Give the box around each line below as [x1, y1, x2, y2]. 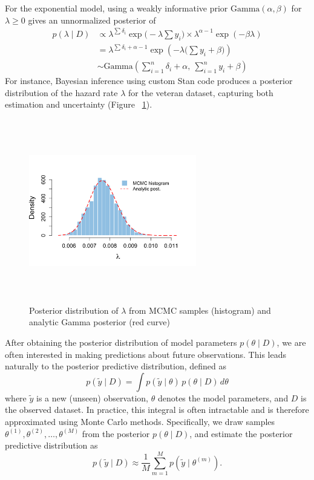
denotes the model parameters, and [157, 391, 289, 404]
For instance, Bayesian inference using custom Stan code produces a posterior [5, 74, 293, 87]
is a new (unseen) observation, [36, 391, 149, 404]
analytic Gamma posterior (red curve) [29, 316, 170, 328]
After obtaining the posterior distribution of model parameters [5, 336, 237, 348]
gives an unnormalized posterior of [28, 13, 156, 26]
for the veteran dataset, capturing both [128, 86, 273, 99]
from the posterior [82, 427, 150, 439]
